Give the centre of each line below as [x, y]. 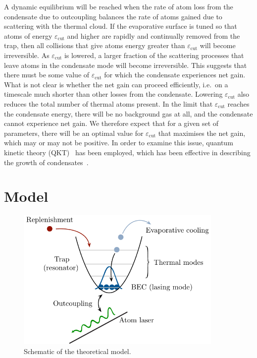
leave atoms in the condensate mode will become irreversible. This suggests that [126, 65]
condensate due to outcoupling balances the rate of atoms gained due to [113, 16]
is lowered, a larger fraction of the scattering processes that [154, 55]
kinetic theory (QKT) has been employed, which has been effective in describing [127, 152]
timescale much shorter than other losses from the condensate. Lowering [113, 94]
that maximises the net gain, [202, 133]
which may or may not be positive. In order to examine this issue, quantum [119, 143]
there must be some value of [47, 75]
